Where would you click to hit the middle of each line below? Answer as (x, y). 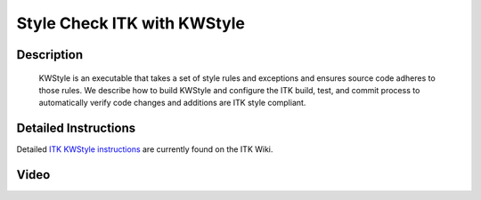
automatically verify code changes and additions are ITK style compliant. (172, 103)
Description (50, 55)
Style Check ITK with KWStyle (130, 23)
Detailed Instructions (76, 128)
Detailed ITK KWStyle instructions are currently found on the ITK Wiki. (145, 149)
